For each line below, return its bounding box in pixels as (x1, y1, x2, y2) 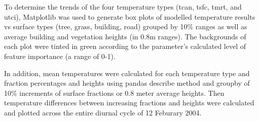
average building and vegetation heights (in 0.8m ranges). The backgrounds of (4, 31, 246, 41)
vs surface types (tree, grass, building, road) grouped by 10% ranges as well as (4, 21, 247, 32)
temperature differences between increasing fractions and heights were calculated (4, 97, 254, 108)
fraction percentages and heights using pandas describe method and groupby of (4, 78, 250, 88)
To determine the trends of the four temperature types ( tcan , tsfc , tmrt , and (4, 2, 242, 12)
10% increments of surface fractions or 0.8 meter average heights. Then (4, 87, 225, 98)
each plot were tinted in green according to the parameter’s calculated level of (4, 41, 246, 51)
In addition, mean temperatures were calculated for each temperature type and (4, 68, 250, 78)
